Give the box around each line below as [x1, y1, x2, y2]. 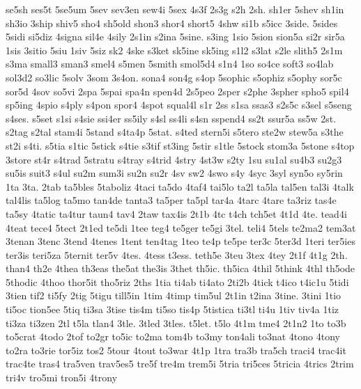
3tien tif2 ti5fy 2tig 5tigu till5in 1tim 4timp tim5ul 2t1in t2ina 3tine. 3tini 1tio [6, 288, 341, 303]
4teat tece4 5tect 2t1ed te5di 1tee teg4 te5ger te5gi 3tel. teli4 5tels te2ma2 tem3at [6, 220, 356, 235]
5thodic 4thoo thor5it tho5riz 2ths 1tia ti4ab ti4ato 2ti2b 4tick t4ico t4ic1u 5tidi [6, 274, 349, 289]
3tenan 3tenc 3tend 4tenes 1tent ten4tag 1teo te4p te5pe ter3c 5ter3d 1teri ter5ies [6, 234, 355, 248]
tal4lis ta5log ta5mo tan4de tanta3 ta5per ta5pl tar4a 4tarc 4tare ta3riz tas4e [6, 193, 337, 207]
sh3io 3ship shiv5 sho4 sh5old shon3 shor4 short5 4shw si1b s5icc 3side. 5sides [6, 15, 338, 30]
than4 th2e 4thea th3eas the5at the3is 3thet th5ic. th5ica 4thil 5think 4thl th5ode [6, 261, 355, 276]
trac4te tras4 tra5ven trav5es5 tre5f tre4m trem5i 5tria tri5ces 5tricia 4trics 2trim [6, 356, 354, 371]
